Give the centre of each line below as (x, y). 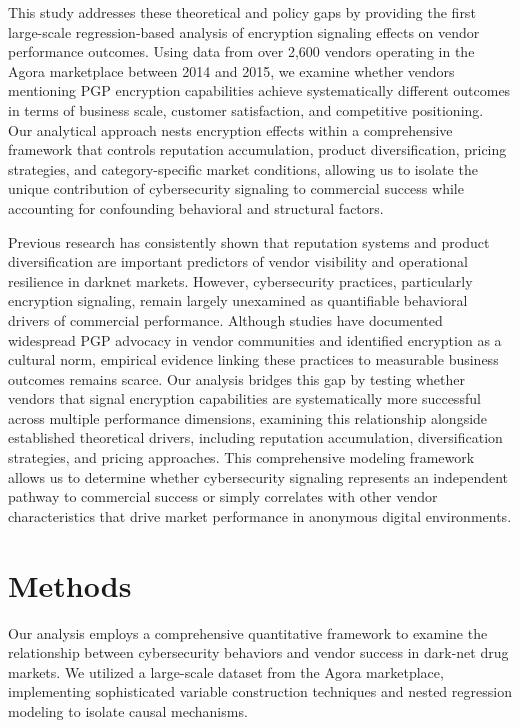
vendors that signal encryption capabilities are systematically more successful (244, 398)
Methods (70, 584)
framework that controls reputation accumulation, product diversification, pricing (257, 149)
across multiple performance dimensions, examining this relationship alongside (248, 417)
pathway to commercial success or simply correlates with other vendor (223, 496)
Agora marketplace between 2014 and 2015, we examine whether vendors (231, 70)
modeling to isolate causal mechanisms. (128, 710)
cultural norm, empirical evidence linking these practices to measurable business (253, 359)
